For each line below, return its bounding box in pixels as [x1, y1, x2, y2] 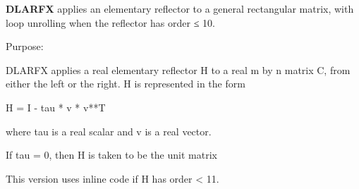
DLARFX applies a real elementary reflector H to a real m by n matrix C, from [6, 62, 351, 77]
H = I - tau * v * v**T [6, 99, 106, 114]
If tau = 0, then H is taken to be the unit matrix [6, 147, 217, 162]
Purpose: [6, 39, 44, 54]
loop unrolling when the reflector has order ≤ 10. [6, 15, 215, 30]
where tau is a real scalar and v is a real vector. [6, 123, 212, 138]
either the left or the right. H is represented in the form [6, 76, 245, 91]
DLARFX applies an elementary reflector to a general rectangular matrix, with [6, 1, 354, 16]
